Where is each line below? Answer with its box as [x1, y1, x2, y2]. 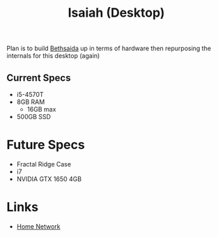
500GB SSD [16, 113, 52, 121]
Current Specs [6, 72, 71, 84]
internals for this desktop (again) [6, 52, 100, 60]
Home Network [16, 222, 61, 231]
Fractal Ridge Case [16, 160, 71, 168]
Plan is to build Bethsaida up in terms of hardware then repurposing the [6, 44, 212, 53]
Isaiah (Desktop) [68, 5, 165, 21]
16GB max [26, 105, 56, 113]
